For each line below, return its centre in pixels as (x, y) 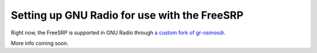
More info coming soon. (40, 43)
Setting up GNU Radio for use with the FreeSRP (127, 15)
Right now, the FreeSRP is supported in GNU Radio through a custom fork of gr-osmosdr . (118, 33)
